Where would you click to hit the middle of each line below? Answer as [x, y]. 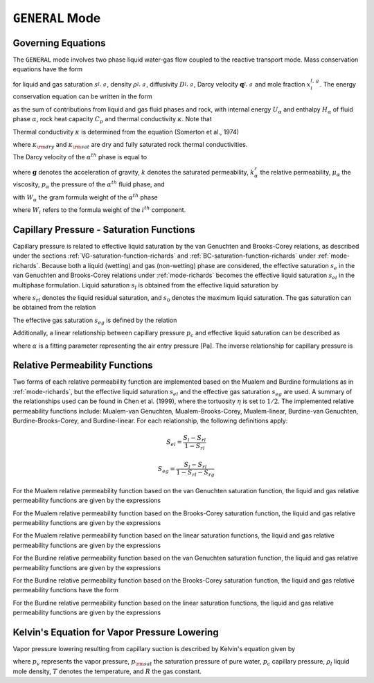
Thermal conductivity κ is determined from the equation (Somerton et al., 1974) [126, 132]
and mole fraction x [283, 84]
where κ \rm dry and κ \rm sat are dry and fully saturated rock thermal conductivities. [130, 145]
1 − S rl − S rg [195, 473]
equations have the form [48, 69]
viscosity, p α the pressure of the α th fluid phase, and [89, 185]
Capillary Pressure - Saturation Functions [104, 230]
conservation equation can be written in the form [82, 96]
